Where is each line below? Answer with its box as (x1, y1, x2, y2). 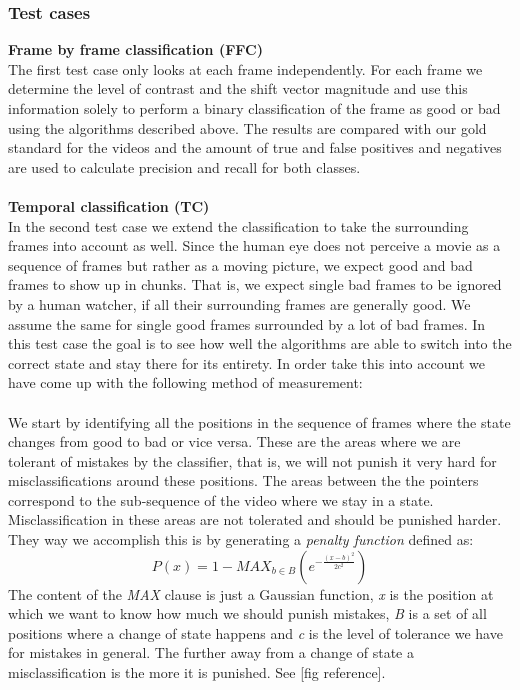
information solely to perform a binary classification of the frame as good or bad (8, 98, 501, 118)
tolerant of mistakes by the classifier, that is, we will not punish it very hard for (8, 450, 497, 471)
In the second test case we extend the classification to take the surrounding (8, 215, 469, 236)
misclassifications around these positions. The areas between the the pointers (8, 470, 479, 491)
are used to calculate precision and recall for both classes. (8, 156, 361, 177)
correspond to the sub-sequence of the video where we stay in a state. (8, 489, 434, 510)
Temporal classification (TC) (8, 195, 210, 216)
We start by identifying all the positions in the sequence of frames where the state (8, 411, 511, 432)
